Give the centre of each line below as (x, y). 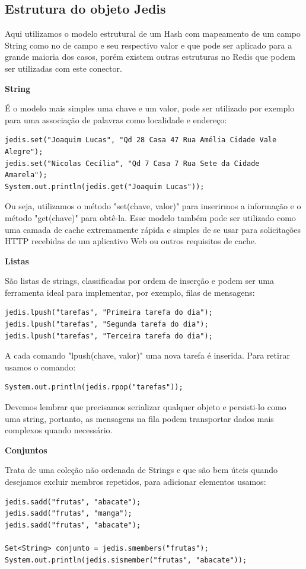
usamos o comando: (40, 367)
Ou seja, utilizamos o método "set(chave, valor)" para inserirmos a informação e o (153, 206)
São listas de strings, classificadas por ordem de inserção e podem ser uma (139, 281)
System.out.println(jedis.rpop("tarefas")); (94, 387)
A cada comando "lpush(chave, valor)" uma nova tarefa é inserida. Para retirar (147, 355)
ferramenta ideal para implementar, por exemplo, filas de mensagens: (130, 292)
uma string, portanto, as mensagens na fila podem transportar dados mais (139, 418)
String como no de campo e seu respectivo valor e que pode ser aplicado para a (149, 45)
